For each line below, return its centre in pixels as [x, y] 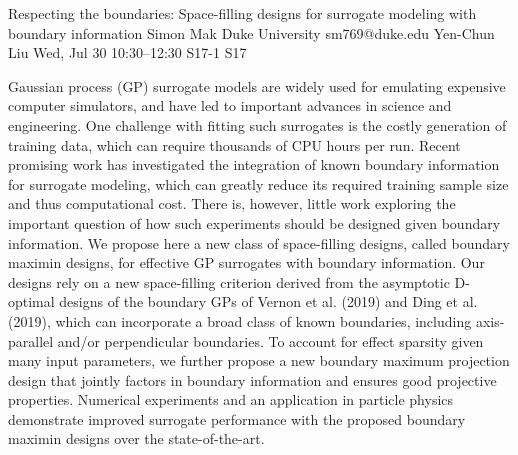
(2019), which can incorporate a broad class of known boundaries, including [240, 320]
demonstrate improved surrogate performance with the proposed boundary [237, 418]
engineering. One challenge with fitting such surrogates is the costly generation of [257, 124]
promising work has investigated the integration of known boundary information [254, 164]
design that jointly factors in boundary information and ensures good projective [252, 379]
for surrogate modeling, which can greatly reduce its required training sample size [258, 183]
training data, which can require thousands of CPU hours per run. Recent [234, 144]
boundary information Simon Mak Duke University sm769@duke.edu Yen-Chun [251, 32]
